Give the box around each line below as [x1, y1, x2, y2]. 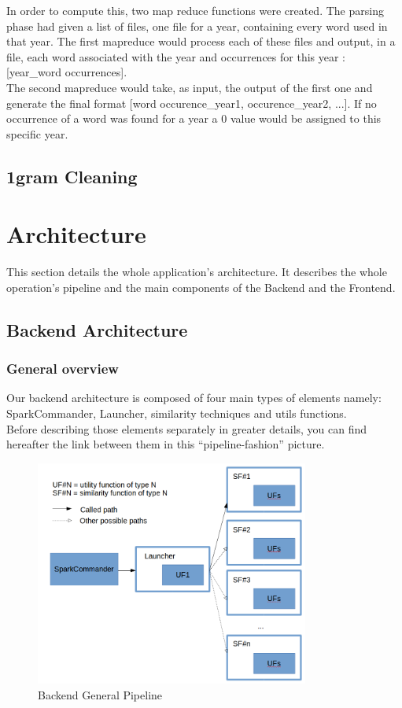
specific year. [6, 125, 68, 142]
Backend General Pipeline [38, 686, 163, 702]
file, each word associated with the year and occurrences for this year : [6, 48, 346, 65]
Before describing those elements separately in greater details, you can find [6, 420, 367, 437]
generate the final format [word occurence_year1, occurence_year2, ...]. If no [6, 94, 377, 111]
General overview [6, 359, 119, 378]
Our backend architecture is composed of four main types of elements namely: [6, 389, 382, 406]
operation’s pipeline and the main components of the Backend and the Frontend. [6, 278, 396, 295]
